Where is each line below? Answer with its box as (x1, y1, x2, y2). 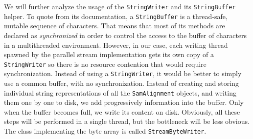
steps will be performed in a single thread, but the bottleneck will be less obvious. (4, 116, 250, 126)
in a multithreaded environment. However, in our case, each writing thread (4, 40, 228, 50)
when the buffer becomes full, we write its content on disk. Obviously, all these (4, 106, 240, 117)
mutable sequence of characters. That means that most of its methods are (4, 20, 225, 31)
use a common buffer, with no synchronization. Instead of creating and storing (4, 78, 239, 88)
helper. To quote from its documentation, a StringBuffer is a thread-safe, (4, 11, 228, 21)
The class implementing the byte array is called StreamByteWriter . (4, 126, 207, 136)
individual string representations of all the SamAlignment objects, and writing (4, 87, 236, 98)
